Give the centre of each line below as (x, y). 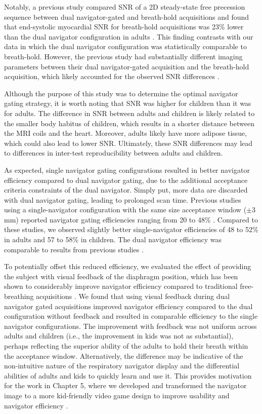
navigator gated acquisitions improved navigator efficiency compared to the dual (128, 306)
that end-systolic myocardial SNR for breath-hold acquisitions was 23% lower (124, 27)
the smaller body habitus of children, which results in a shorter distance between (129, 123)
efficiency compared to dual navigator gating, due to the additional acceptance (126, 180)
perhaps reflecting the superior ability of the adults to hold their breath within (126, 346)
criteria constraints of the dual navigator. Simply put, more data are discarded (126, 190)
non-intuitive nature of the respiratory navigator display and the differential (122, 366)
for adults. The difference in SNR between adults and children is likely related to (129, 113)
